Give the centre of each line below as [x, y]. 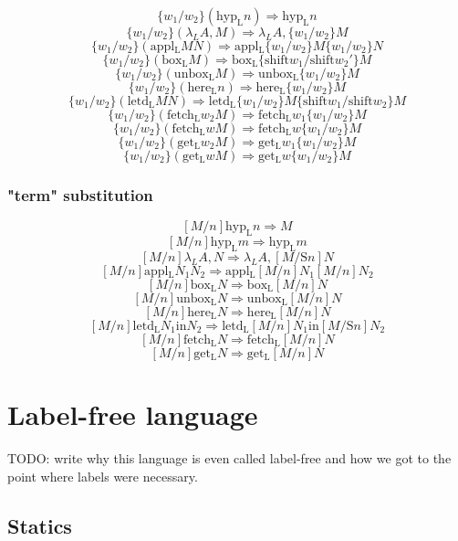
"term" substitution [80, 194]
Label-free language [133, 414]
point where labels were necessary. [103, 476]
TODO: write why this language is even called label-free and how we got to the [229, 457]
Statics [40, 525]
